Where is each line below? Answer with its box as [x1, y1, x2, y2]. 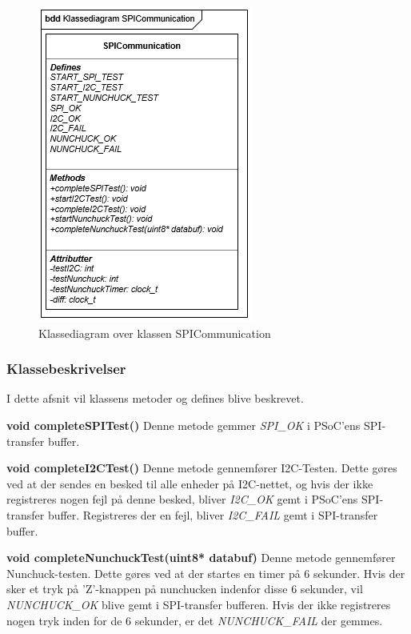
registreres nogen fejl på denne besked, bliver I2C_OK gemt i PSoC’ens [6, 491, 358, 508]
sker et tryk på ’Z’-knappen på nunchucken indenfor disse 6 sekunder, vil [6, 580, 363, 597]
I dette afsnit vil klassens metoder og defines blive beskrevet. [6, 390, 304, 407]
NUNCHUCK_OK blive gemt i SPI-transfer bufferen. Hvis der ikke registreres [6, 596, 391, 612]
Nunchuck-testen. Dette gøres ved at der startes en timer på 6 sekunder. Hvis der [6, 564, 405, 581]
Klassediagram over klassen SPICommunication [38, 324, 271, 341]
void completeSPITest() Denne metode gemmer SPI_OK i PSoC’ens [6, 417, 361, 433]
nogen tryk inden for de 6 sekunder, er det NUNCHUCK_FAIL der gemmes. [6, 612, 383, 628]
